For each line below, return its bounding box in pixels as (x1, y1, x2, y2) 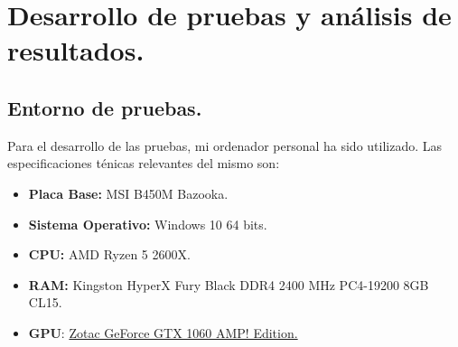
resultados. (7, 32, 145, 69)
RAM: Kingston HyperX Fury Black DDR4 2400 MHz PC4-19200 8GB (28, 275, 429, 294)
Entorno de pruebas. (7, 93, 202, 121)
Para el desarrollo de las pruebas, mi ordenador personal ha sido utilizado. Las (7, 136, 443, 155)
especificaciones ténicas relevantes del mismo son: (7, 154, 280, 173)
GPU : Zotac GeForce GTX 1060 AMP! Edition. (28, 323, 298, 342)
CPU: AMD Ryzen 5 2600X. (28, 245, 191, 264)
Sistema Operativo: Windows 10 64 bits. (28, 214, 267, 233)
